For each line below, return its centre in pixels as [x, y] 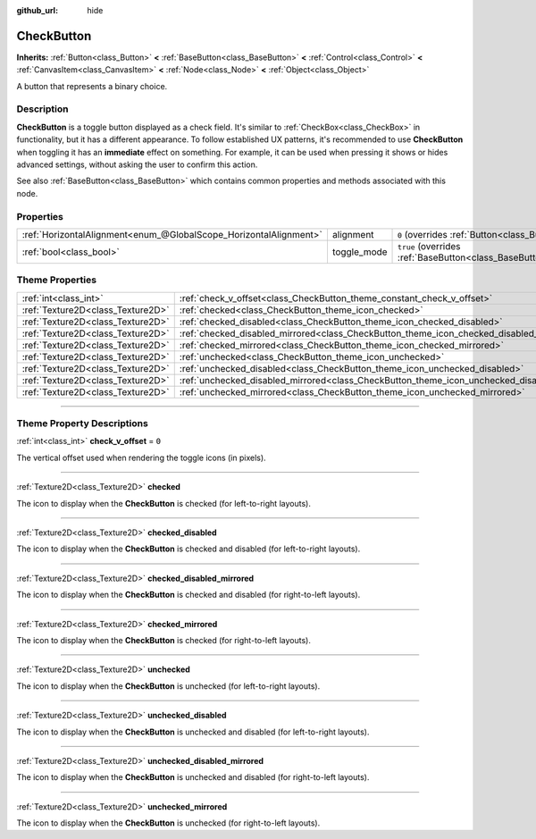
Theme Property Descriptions [83, 424]
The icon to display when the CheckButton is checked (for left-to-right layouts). [164, 503]
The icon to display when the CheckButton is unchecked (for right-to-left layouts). [168, 823]
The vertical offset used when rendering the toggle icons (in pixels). [142, 457]
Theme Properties [57, 280]
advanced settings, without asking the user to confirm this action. [137, 164]
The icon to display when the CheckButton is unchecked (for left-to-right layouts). [168, 686]
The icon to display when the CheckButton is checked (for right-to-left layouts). [164, 640]
